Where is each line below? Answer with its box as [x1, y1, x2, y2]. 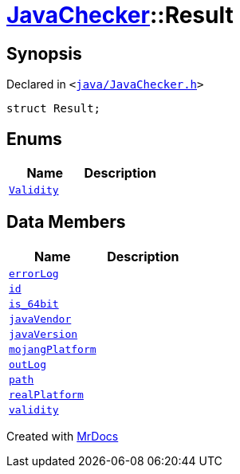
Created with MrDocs [6, 429, 119, 443]
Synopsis [6, 43, 82, 64]
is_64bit [9, 297, 59, 310]
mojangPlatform [9, 343, 96, 355]
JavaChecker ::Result [6, 2, 234, 29]
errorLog [9, 267, 59, 280]
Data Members [6, 212, 126, 233]
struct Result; [6, 102, 101, 116]
